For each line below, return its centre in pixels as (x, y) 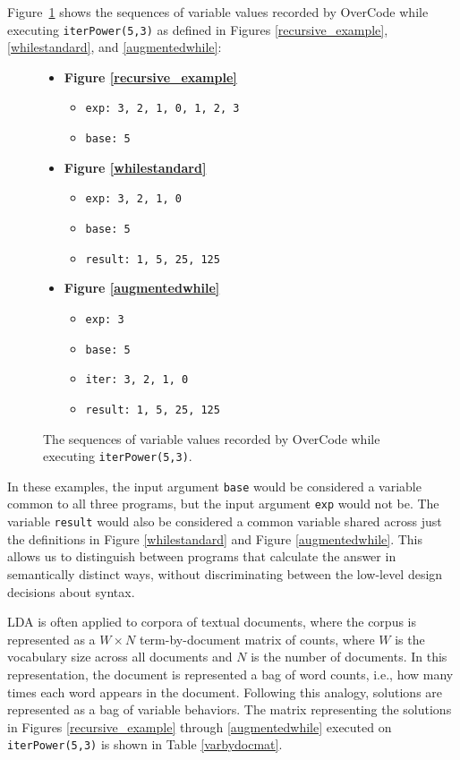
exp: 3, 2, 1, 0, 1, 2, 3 (162, 109)
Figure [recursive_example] (150, 77)
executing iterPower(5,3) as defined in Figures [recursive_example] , (198, 29)
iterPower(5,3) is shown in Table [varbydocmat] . (145, 744)
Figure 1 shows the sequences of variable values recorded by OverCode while (218, 12)
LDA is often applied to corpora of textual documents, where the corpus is (212, 622)
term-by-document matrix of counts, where (257, 639)
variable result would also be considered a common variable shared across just (225, 521)
